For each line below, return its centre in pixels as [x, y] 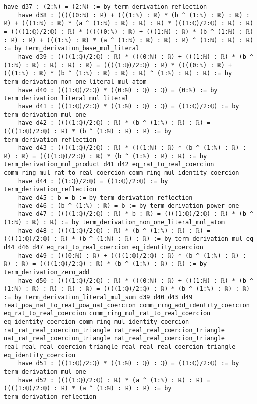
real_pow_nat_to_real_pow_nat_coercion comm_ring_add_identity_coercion [127, 305]
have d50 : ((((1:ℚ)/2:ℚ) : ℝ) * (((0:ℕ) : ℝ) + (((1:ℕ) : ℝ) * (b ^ [136, 280]
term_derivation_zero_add [47, 272]
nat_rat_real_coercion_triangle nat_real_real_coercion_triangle [114, 339]
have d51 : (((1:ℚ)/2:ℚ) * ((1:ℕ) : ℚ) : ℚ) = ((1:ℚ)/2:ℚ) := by [128, 363]
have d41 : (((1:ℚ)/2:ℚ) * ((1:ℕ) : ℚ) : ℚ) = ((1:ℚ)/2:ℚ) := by [128, 106]
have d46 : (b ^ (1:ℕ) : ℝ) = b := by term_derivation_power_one [128, 206]
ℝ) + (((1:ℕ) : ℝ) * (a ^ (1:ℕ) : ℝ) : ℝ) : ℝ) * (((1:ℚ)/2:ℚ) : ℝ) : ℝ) [129, 24]
